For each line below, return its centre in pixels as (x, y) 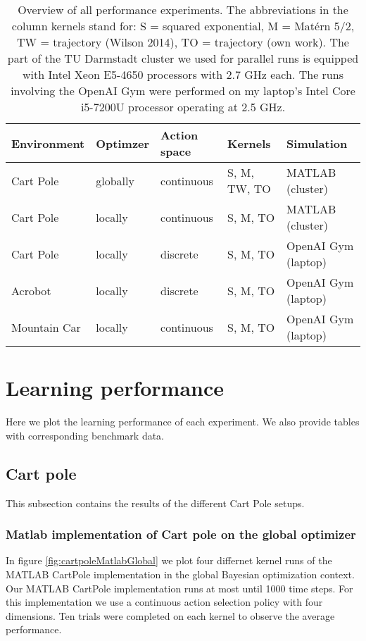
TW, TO (249, 188)
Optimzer (123, 143)
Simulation (317, 143)
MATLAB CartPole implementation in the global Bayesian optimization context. (180, 574)
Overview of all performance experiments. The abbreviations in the (183, 10)
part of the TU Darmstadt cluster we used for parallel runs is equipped (183, 58)
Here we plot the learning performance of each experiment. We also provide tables (183, 422)
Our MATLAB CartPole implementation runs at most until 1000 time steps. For (179, 588)
